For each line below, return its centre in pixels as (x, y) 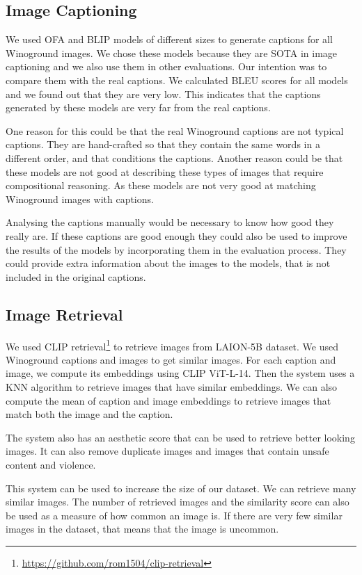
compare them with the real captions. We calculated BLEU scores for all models (177, 80)
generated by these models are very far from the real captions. (138, 107)
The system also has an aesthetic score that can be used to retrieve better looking (180, 437)
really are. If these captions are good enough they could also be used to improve (176, 235)
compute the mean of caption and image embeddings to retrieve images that (168, 400)
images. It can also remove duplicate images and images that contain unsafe (167, 451)
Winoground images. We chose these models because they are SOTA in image (172, 52)
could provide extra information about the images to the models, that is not (168, 263)
